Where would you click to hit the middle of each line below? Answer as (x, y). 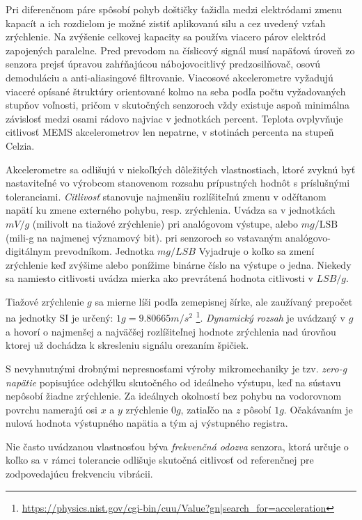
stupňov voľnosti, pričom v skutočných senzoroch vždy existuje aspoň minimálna (178, 105)
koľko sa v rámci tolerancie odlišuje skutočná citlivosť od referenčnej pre (160, 460)
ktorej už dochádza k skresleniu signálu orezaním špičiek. (127, 345)
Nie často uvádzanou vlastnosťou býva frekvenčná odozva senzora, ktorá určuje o (177, 446)
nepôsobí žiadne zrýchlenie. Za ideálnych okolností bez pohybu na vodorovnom (174, 396)
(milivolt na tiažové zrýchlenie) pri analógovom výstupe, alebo (165, 223)
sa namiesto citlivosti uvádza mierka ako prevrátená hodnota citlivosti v (159, 278)
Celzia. (20, 145)
